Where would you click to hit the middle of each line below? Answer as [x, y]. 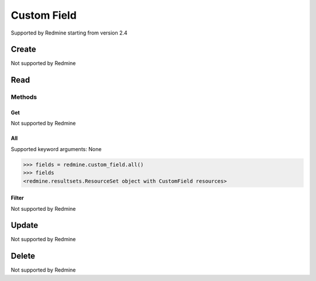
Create [23, 49]
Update [25, 225]
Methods [24, 97]
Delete [23, 256]
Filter [18, 198]
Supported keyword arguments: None [56, 149]
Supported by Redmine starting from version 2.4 [69, 33]
